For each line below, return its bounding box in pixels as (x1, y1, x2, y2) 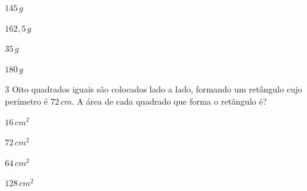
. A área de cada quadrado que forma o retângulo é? (71, 94, 267, 107)
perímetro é (5, 94, 48, 107)
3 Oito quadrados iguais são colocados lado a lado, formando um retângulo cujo (5, 83, 303, 95)
